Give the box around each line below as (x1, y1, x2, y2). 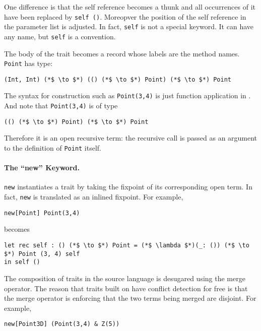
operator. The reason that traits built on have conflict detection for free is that (4, 283, 248, 293)
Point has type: (4, 58, 53, 69)
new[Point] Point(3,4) (4, 209, 80, 217)
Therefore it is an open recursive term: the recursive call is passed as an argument (4, 133, 257, 143)
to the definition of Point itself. (4, 143, 102, 153)
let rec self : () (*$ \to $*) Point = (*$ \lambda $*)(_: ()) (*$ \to (4, 242, 249, 249)
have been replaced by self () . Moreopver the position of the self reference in (4, 11, 246, 22)
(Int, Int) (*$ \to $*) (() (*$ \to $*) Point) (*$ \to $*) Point (4, 76, 232, 83)
